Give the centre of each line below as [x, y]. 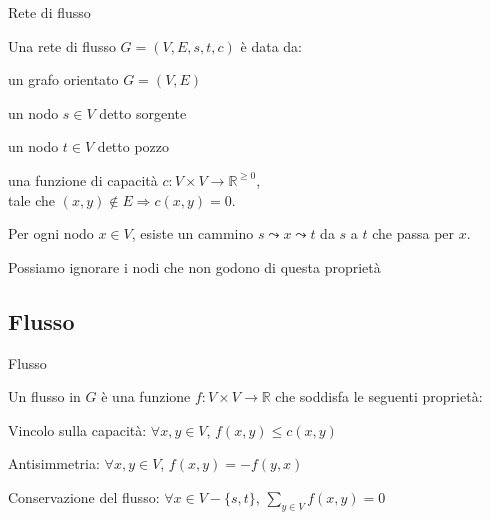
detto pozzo [133, 146]
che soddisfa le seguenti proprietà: [379, 396]
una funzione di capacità [83, 179]
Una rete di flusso [62, 45]
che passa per [413, 233]
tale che [32, 199]
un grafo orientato [63, 79]
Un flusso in [44, 396]
